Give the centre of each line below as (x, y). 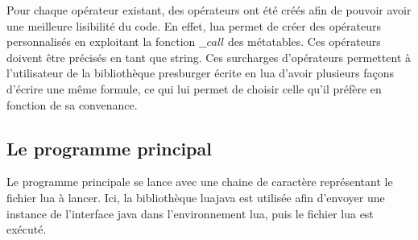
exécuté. (27, 229)
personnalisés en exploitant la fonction (101, 41)
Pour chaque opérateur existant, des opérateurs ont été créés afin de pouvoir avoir (209, 10)
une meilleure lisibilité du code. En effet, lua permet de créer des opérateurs (194, 25)
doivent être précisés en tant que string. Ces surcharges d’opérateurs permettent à (209, 57)
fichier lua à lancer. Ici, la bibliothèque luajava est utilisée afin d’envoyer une (196, 197)
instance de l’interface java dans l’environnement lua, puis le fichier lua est (190, 213)
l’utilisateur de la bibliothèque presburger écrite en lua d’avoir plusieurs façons (200, 73)
